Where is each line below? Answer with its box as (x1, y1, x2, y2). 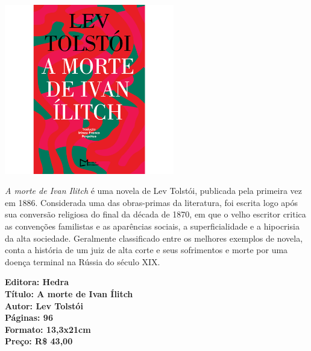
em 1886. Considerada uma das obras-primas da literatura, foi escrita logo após (5, 196, 298, 208)
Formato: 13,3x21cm (5, 323, 91, 335)
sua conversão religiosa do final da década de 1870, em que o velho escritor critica (5, 208, 306, 221)
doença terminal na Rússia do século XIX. (5, 255, 160, 268)
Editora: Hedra (5, 275, 69, 288)
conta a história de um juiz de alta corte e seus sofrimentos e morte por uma (5, 243, 288, 256)
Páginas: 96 (5, 311, 53, 324)
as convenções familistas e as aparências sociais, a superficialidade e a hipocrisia (5, 220, 300, 233)
